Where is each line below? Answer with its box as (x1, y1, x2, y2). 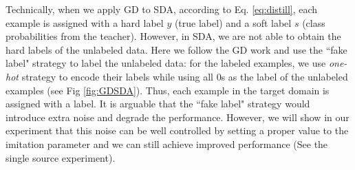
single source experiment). (6, 150, 116, 164)
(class (302, 15, 325, 30)
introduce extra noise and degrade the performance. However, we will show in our (6, 109, 349, 124)
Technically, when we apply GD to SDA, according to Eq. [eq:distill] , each (6, 2, 318, 16)
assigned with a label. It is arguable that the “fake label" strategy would (6, 96, 310, 111)
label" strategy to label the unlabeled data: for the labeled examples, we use (6, 56, 326, 70)
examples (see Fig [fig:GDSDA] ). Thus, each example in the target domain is (6, 83, 330, 97)
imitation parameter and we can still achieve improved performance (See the (6, 136, 328, 151)
